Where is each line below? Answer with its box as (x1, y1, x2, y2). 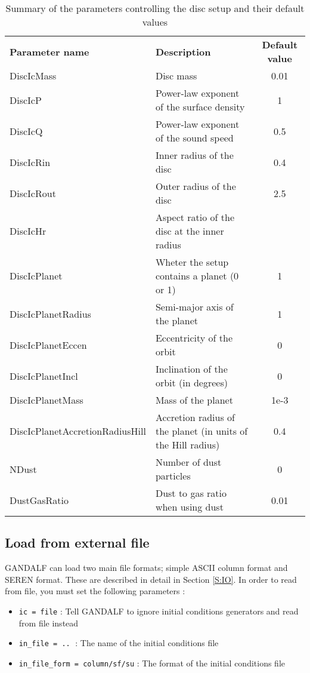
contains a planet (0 (155, 269, 239, 282)
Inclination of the (155, 362, 228, 376)
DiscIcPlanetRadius (10, 306, 91, 321)
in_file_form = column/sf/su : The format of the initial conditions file (18, 656, 286, 669)
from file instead (18, 616, 79, 629)
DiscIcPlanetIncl (10, 368, 78, 383)
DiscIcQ (10, 124, 43, 138)
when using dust (155, 500, 224, 514)
